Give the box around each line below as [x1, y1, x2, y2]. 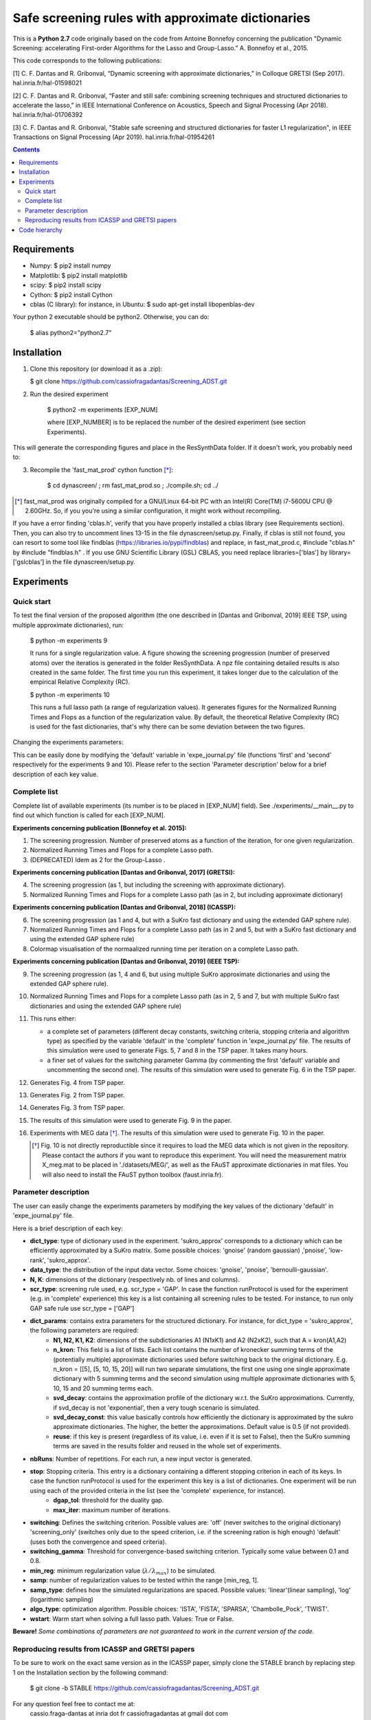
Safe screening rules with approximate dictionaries [12, 10, 311, 25]
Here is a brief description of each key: [12, 1224, 123, 1232]
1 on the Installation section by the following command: [12, 1668, 168, 1677]
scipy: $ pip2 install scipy [30, 281, 102, 289]
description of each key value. [12, 770, 99, 778]
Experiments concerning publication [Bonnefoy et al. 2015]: [12, 824, 187, 832]
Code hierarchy [19, 226, 63, 234]
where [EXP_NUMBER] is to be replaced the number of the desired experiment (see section [47, 418, 306, 427]
